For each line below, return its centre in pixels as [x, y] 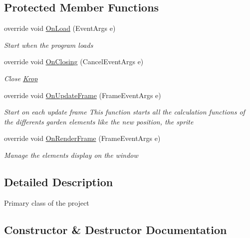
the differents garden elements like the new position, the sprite [99, 121]
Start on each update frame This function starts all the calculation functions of [125, 112]
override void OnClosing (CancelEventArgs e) [74, 61]
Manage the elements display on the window [71, 155]
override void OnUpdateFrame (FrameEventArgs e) [83, 95]
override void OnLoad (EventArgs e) [60, 28]
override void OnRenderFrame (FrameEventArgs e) [82, 138]
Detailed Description [59, 181]
